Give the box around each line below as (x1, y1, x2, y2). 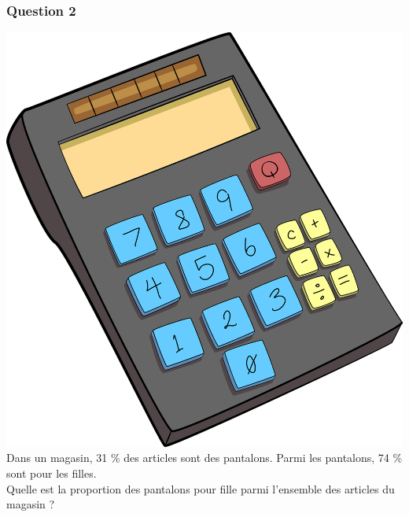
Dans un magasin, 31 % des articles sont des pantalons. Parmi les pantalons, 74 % (6, 449, 403, 466)
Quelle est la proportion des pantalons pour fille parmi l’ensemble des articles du (6, 480, 395, 497)
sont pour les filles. (6, 465, 97, 482)
